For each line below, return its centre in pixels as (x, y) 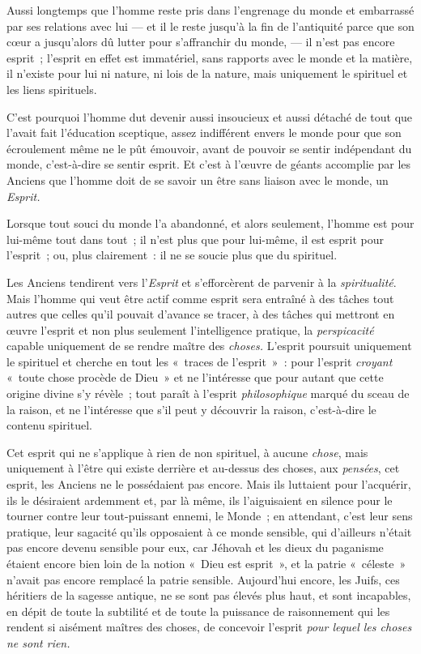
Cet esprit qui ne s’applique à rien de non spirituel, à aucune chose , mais (187, 452)
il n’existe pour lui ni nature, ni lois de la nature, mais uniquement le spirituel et (207, 73)
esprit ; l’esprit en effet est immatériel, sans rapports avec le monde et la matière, (210, 57)
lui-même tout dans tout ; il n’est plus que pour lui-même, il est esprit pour (196, 239)
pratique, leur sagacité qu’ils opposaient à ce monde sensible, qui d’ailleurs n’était (209, 531)
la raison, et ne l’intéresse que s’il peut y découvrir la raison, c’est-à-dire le (191, 409)
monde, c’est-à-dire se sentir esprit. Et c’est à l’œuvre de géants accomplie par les (209, 164)
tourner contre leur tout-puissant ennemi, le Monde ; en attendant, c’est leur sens (210, 516)
